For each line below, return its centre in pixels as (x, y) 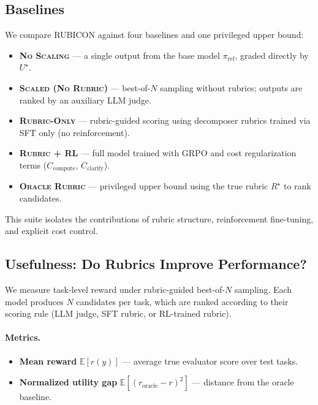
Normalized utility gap (68, 382)
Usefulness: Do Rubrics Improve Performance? (156, 264)
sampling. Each (263, 289)
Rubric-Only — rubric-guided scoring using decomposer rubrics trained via (165, 120)
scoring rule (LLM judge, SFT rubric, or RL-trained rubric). (118, 313)
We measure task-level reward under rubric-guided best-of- (115, 289)
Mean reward (48, 361)
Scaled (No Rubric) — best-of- (85, 87)
